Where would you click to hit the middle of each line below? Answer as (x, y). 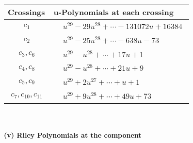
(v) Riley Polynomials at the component (73, 135)
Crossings (26, 12)
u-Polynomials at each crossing (113, 12)
